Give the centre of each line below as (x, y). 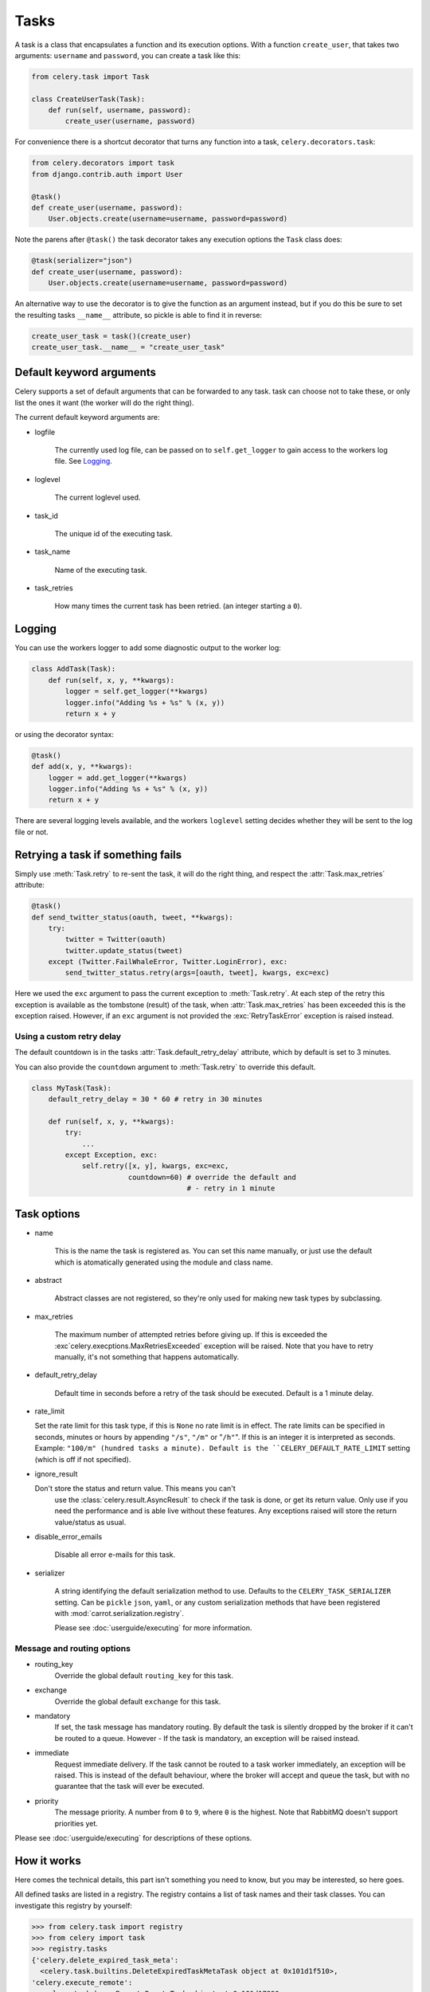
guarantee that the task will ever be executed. (129, 1786)
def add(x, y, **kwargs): (82, 767)
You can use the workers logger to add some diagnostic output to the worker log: (148, 648)
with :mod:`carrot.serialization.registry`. (119, 1613)
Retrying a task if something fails (98, 855)
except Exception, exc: (111, 1155)
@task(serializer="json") (82, 261)
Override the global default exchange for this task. (138, 1701)
